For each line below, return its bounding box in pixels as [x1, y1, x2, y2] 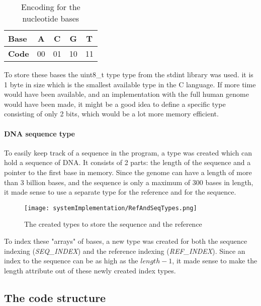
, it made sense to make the [172, 255, 257, 266]
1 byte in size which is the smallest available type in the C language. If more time [4, 79, 256, 89]
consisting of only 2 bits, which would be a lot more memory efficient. [4, 108, 219, 119]
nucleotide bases [22, 13, 79, 24]
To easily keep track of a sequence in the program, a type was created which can [4, 147, 252, 158]
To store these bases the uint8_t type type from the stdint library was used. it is [4, 69, 253, 79]
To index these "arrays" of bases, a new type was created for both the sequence [4, 235, 247, 246]
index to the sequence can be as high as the [4, 255, 138, 266]
